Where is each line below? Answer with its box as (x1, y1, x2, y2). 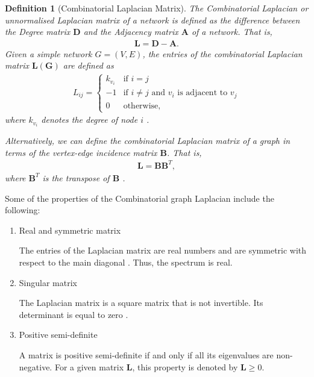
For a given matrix (54, 360, 124, 373)
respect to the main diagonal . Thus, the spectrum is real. (19, 255, 233, 268)
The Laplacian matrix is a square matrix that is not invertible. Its (19, 296, 263, 309)
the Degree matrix (5, 25, 71, 38)
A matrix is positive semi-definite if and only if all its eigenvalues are (19, 348, 274, 361)
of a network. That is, (191, 25, 272, 38)
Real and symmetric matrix (19, 223, 121, 236)
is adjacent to (177, 89, 228, 98)
